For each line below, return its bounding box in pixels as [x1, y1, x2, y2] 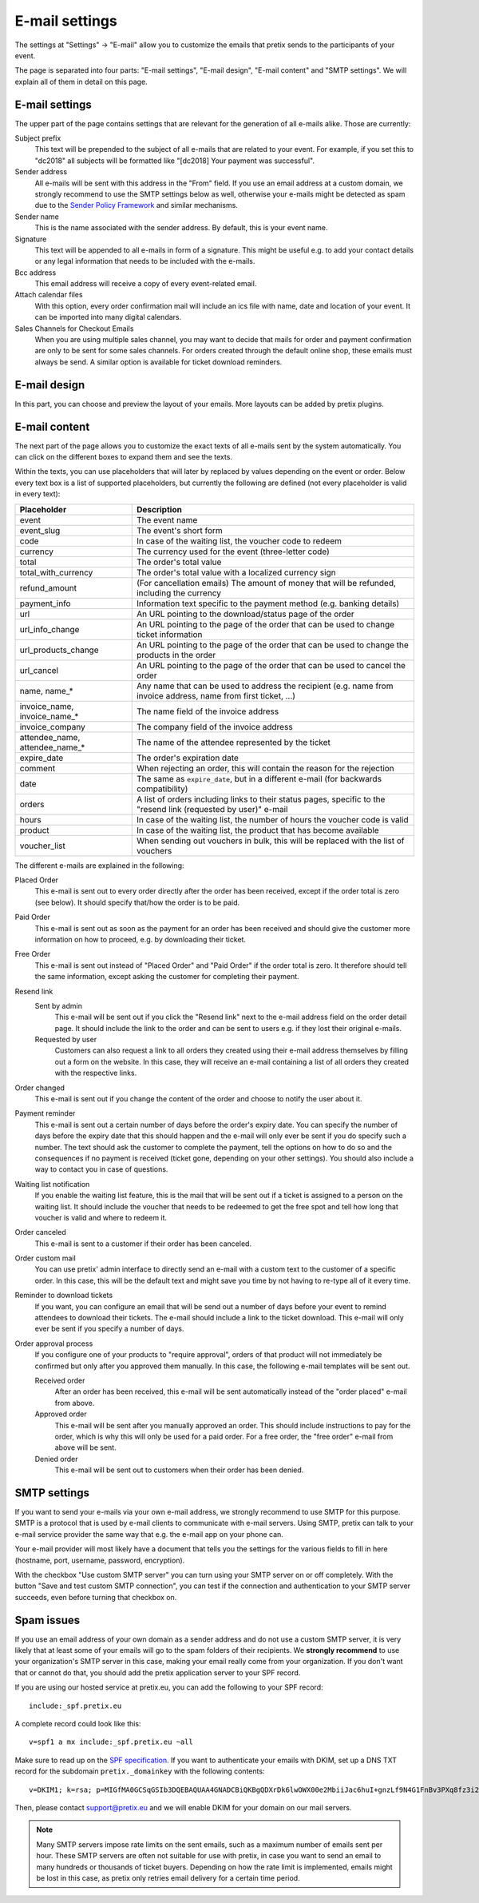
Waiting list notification [14, 1179, 90, 1188]
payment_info [19, 598, 71, 609]
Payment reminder [14, 1109, 76, 1118]
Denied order [34, 1454, 79, 1463]
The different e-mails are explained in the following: [14, 860, 184, 870]
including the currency [136, 587, 221, 599]
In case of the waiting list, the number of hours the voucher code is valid [136, 814, 409, 825]
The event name [136, 514, 198, 525]
